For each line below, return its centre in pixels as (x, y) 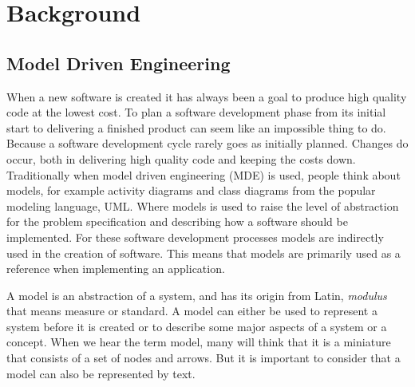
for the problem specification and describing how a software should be (177, 221)
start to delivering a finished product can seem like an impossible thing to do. (196, 127)
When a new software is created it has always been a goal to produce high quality (207, 96)
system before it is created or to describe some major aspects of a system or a (197, 326)
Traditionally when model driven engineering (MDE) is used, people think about (204, 174)
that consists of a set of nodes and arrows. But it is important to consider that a (204, 358)
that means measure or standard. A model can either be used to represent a (192, 311)
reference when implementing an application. (116, 269)
